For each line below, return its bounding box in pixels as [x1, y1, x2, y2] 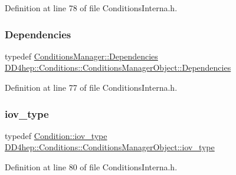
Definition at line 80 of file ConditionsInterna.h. [5, 161, 178, 173]
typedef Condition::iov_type [5, 129, 107, 141]
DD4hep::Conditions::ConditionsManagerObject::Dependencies [5, 61, 231, 74]
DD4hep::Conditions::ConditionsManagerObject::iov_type [5, 141, 215, 153]
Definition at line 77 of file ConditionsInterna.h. [5, 81, 178, 93]
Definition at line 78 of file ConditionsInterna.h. [5, 2, 178, 14]
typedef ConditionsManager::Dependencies [5, 49, 158, 62]
